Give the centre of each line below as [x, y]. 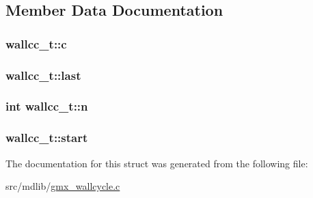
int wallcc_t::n [47, 106]
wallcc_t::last [43, 75]
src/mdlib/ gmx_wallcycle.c [63, 186]
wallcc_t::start [47, 138]
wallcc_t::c [36, 43]
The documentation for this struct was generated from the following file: [157, 163]
